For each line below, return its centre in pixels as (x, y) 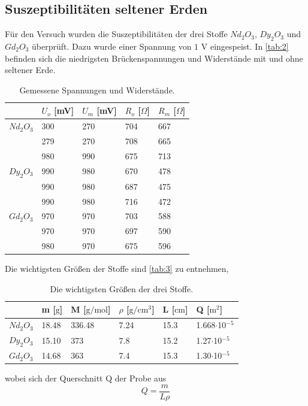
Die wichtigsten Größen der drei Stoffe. (122, 288)
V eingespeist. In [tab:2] (245, 46)
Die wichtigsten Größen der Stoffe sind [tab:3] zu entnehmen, (117, 269)
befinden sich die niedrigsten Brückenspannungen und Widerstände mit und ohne (154, 58)
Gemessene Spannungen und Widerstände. (97, 90)
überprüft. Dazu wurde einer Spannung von (112, 46)
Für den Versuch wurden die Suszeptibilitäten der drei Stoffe (116, 34)
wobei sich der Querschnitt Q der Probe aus (86, 378)
